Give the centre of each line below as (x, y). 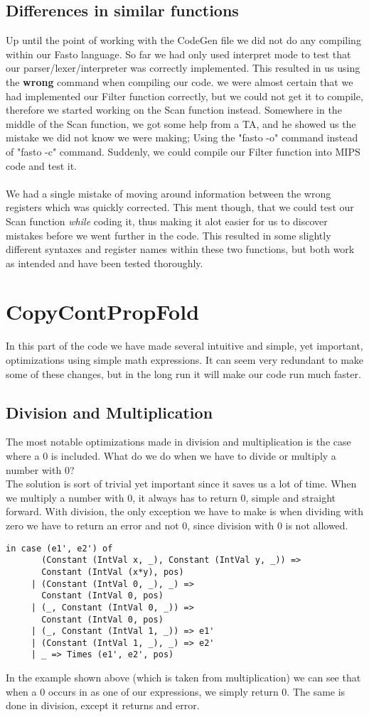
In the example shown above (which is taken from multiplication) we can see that (183, 678)
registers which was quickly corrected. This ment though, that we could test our (180, 207)
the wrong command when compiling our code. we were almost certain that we (180, 81)
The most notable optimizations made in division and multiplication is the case (178, 442)
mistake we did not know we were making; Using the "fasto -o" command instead (182, 138)
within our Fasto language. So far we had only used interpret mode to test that (178, 54)
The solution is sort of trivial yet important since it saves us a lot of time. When (181, 484)
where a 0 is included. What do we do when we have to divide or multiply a (171, 455)
